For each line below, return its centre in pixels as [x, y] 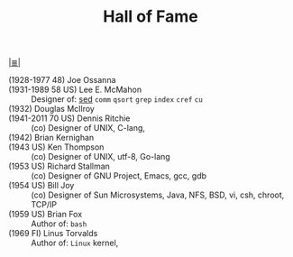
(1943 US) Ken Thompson [56, 147]
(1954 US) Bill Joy [41, 186]
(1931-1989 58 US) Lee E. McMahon [75, 90]
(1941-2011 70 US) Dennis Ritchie [69, 118]
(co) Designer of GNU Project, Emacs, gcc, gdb [119, 176]
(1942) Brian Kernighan [51, 138]
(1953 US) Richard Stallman [59, 166]
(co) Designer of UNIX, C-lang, [88, 128]
